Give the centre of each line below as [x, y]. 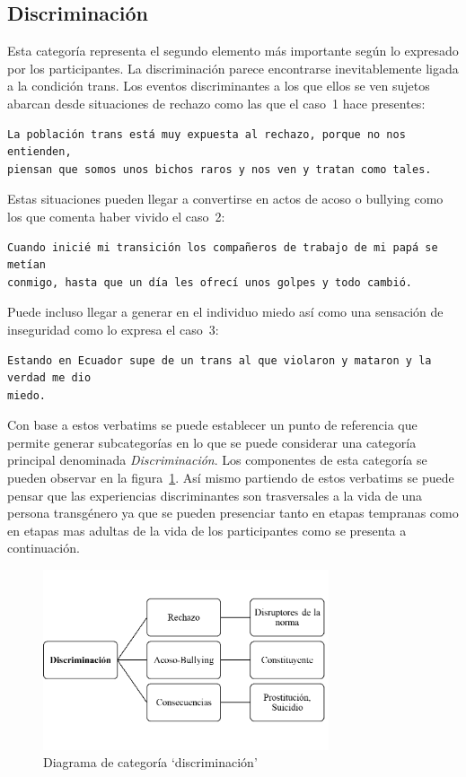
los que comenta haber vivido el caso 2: [116, 216]
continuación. [44, 548]
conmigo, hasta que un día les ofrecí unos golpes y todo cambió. [210, 282]
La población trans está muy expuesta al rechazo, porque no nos [207, 134]
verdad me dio [49, 378]
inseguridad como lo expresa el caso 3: [113, 329]
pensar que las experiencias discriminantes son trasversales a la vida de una [215, 495]
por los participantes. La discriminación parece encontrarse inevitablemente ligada [233, 68]
